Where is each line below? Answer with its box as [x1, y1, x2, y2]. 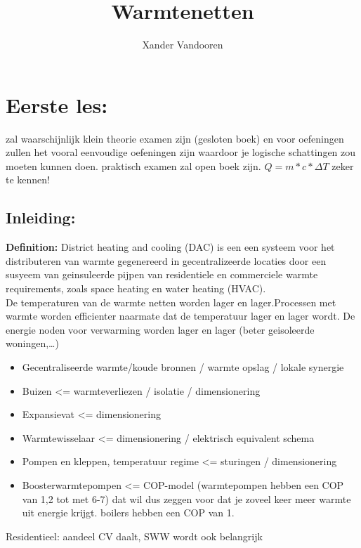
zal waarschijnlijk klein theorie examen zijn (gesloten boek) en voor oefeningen [6, 131, 344, 145]
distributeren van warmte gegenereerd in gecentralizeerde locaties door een [6, 253, 327, 268]
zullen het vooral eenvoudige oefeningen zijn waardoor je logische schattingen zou [6, 145, 356, 159]
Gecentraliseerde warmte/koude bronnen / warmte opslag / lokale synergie [22, 359, 344, 374]
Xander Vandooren [142, 37, 223, 52]
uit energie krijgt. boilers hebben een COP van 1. [22, 505, 235, 520]
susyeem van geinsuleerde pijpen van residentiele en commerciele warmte [6, 267, 318, 282]
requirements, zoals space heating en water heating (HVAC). [6, 281, 266, 296]
